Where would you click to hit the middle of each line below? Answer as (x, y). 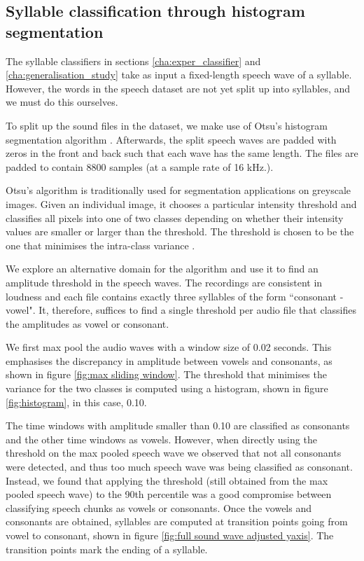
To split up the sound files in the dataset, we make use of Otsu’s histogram (167, 125)
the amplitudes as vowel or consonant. (87, 323)
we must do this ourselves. (62, 102)
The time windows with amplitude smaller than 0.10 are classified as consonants (178, 425)
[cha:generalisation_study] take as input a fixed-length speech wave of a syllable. (179, 75)
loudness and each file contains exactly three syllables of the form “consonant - (175, 296)
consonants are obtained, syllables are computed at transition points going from (177, 521)
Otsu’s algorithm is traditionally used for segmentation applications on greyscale (178, 190)
